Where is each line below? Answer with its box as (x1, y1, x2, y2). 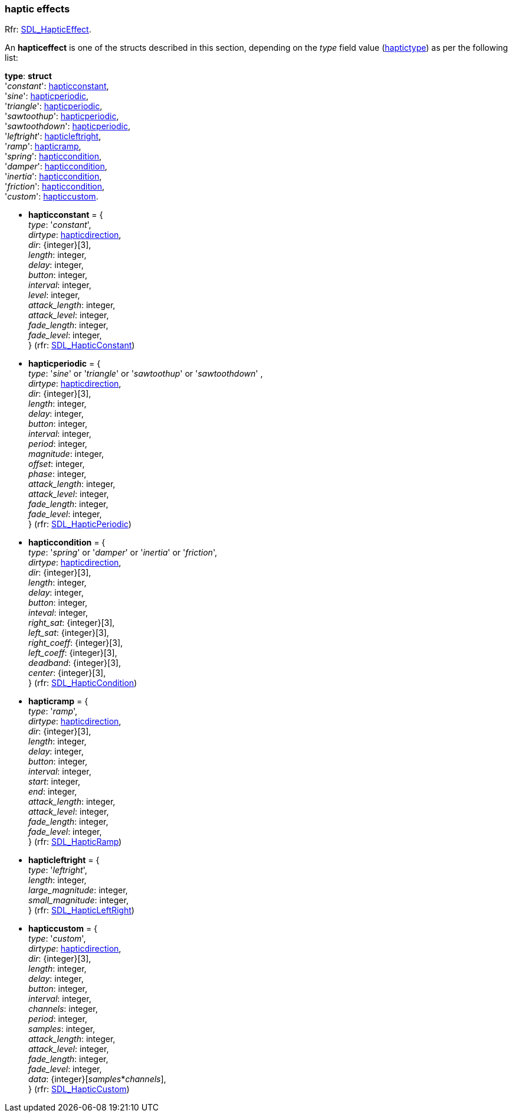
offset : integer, (28, 459, 85, 469)
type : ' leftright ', (28, 865, 87, 876)
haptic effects (5, 3, 70, 15)
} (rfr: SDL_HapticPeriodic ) (28, 519, 132, 530)
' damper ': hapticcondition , (5, 161, 107, 172)
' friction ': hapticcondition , (5, 181, 105, 192)
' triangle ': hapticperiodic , (5, 101, 103, 112)
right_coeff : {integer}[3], (28, 638, 123, 648)
